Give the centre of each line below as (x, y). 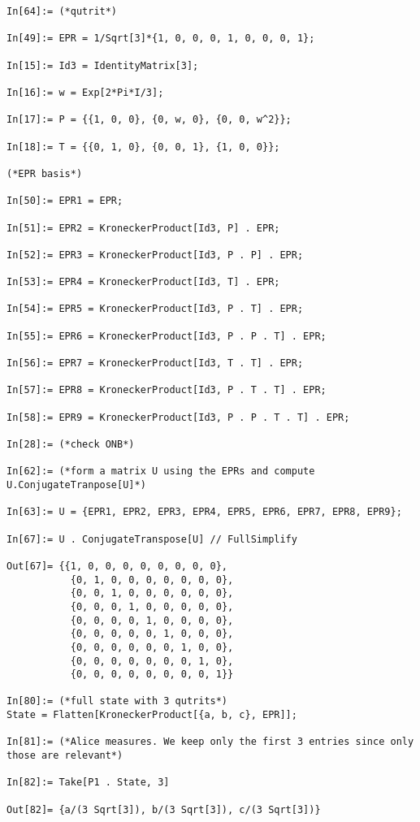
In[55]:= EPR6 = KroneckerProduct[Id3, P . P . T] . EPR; (167, 336)
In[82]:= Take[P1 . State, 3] (88, 783)
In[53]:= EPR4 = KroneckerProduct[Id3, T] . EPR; (143, 282)
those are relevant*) (65, 756)
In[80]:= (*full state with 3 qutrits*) (117, 701)
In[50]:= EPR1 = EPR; (65, 201)
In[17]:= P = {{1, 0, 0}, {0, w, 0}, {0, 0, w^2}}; (149, 120)
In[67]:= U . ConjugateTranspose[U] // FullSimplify (152, 539)
